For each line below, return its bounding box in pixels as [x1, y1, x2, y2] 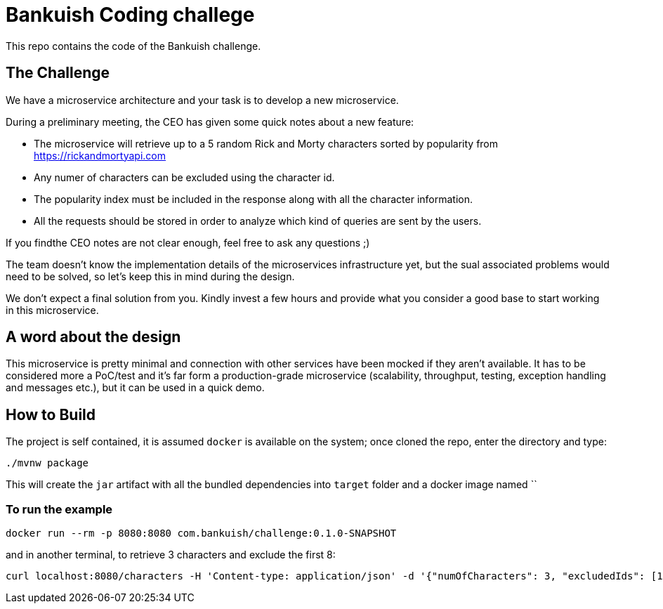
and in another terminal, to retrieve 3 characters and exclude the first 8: [6, 549, 336, 561]
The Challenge [6, 64, 110, 82]
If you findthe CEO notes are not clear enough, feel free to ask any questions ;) [6, 236, 370, 249]
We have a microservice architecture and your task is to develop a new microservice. [6, 93, 399, 106]
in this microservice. [6, 303, 99, 316]
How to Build [6, 405, 96, 424]
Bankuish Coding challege [6, 3, 255, 27]
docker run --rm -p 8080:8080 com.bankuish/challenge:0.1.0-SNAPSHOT [6, 528, 397, 539]
